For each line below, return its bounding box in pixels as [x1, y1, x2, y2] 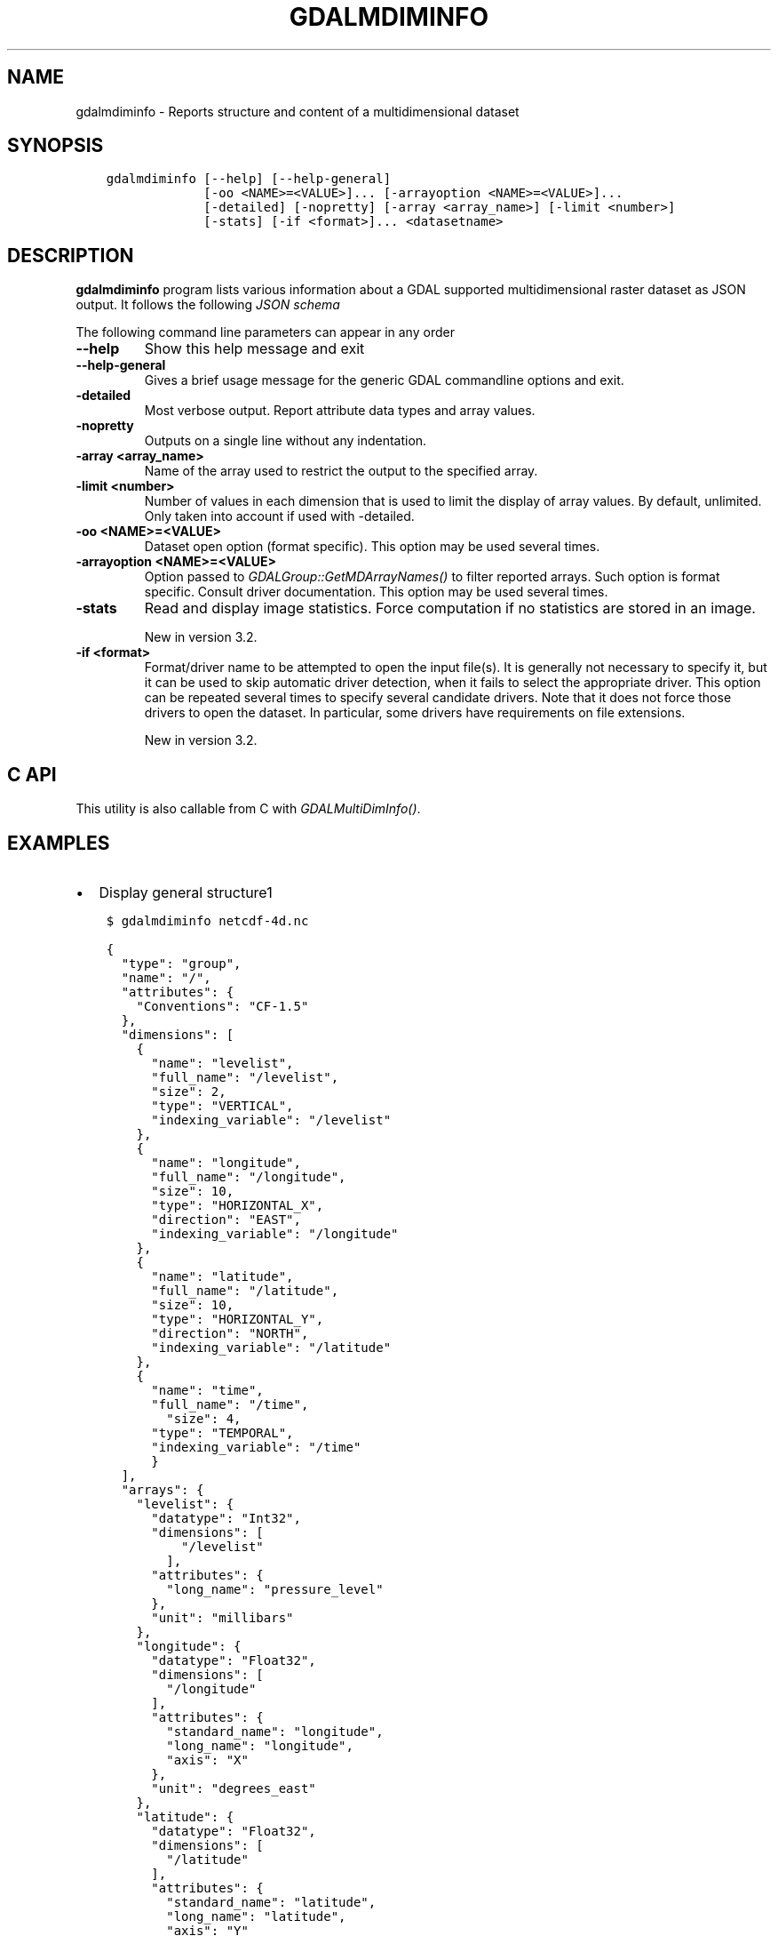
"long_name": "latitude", [166, 1908, 346, 1924]
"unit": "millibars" [151, 1610, 294, 1625]
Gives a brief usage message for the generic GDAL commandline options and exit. [144, 372, 624, 388]
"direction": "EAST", [151, 1212, 301, 1227]
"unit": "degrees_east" [151, 1780, 316, 1796]
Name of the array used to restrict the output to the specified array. [144, 463, 538, 479]
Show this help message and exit [144, 340, 365, 358]
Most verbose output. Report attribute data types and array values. [144, 403, 536, 419]
